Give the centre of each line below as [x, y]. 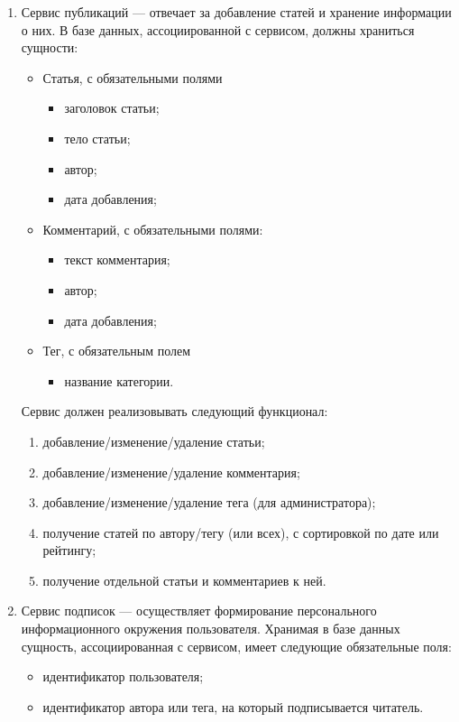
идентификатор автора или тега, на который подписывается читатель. [233, 706]
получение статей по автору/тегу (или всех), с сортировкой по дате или [241, 532]
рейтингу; [69, 550]
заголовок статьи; [112, 108]
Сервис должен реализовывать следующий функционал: [174, 411]
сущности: [50, 47]
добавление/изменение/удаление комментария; [171, 472]
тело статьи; [97, 138]
